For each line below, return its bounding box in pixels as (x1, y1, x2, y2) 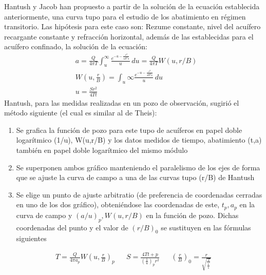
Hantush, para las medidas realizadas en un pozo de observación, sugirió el (4, 97, 239, 108)
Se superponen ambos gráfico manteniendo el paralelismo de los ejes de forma (16, 162, 260, 172)
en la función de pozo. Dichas (146, 209, 239, 220)
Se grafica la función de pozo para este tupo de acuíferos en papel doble (16, 124, 242, 135)
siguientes (16, 233, 47, 244)
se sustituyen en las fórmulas (161, 222, 251, 232)
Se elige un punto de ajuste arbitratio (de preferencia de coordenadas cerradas (16, 189, 262, 200)
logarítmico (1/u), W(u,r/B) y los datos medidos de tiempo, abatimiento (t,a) (16, 134, 262, 145)
